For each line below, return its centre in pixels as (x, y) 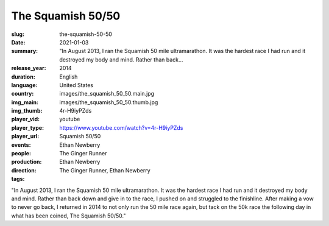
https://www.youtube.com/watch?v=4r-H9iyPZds (121, 127)
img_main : (25, 102)
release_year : (29, 68)
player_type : (28, 127)
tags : (18, 179)
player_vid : (25, 119)
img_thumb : (27, 111)
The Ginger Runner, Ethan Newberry (105, 170)
